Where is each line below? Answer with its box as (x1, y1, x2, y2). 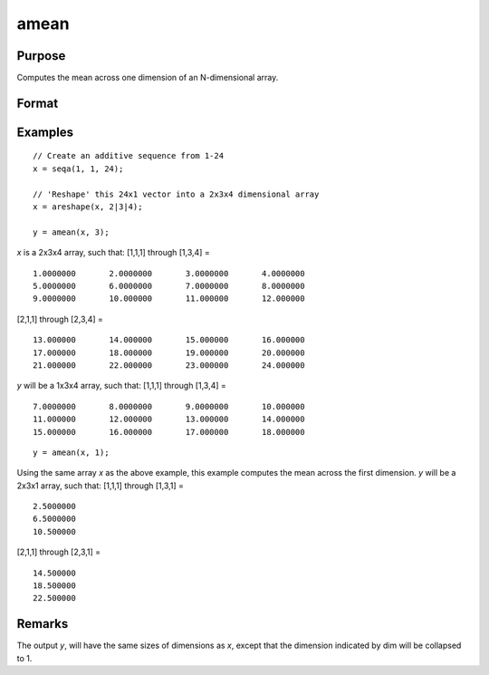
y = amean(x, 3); (33, 227, 110, 237)
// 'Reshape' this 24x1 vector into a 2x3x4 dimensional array (33, 188, 320, 199)
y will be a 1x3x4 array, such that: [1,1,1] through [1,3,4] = (16, 381, 226, 391)
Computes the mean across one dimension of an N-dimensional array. (16, 72, 279, 83)
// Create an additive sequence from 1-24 (33, 150, 225, 161)
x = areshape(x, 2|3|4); (33, 202, 143, 212)
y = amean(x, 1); (33, 447, 110, 458)
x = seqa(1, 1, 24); (33, 163, 124, 174)
